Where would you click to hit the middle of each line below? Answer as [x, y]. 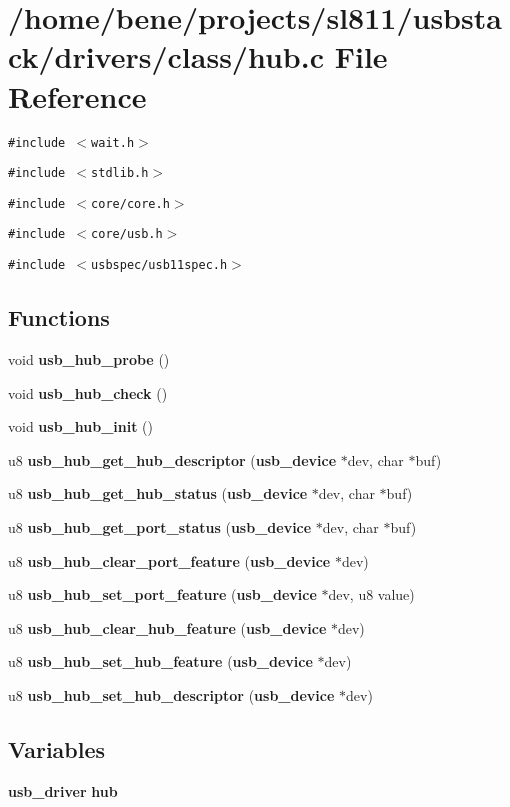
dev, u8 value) [371, 594]
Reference [77, 95]
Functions [59, 317]
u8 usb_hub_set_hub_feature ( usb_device [160, 661]
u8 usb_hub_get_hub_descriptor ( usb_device [172, 459]
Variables [57, 748]
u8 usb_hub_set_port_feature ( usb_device [162, 594]
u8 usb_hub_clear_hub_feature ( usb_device [167, 627]
